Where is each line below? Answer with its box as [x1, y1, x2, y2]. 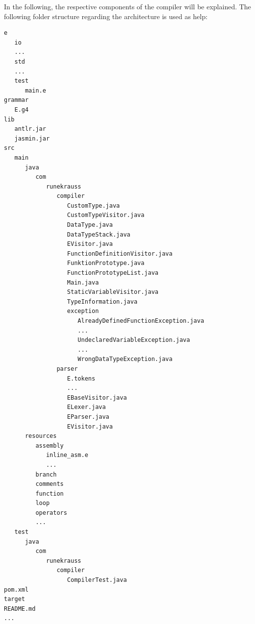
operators [35, 509, 67, 516]
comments [35, 480, 64, 488]
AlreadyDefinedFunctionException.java [77, 317, 204, 324]
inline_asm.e [46, 452, 88, 459]
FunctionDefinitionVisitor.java [67, 250, 173, 257]
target [4, 596, 25, 603]
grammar [4, 96, 29, 104]
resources [25, 432, 57, 440]
